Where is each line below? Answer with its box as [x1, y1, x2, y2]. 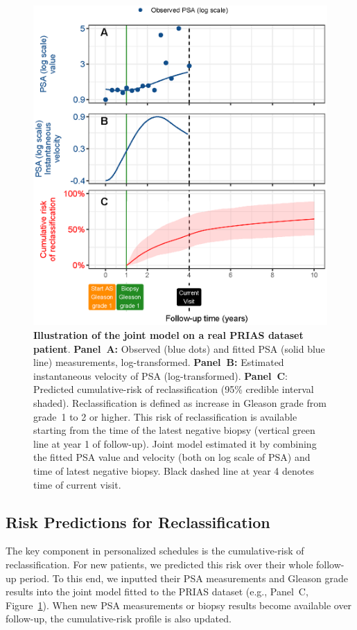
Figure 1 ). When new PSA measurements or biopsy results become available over [6, 597, 352, 612]
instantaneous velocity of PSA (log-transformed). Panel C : [33, 368, 288, 383]
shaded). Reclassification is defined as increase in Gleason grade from [33, 395, 326, 410]
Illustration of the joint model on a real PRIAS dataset [33, 327, 304, 342]
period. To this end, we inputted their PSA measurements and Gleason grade [19, 570, 348, 585]
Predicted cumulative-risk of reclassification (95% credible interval [33, 382, 314, 396]
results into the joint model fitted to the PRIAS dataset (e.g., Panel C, [6, 584, 308, 599]
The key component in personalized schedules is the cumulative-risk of [6, 543, 304, 558]
